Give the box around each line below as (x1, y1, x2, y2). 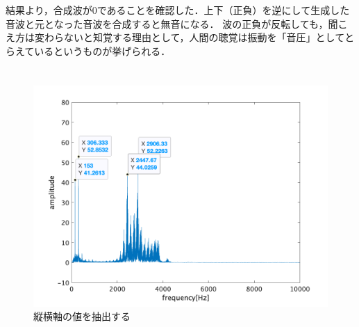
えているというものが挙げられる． (15, 43, 171, 58)
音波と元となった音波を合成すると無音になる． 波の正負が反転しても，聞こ (6, 16, 348, 31)
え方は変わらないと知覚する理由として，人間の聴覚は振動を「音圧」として (6, 30, 345, 45)
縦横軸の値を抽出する (33, 309, 131, 324)
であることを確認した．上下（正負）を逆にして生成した (97, 3, 350, 17)
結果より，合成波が (6, 3, 92, 17)
